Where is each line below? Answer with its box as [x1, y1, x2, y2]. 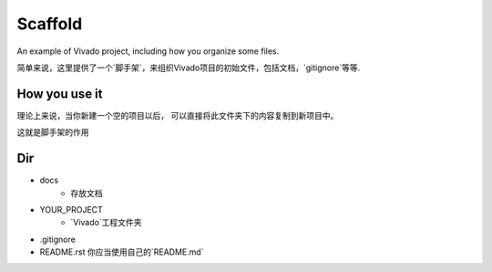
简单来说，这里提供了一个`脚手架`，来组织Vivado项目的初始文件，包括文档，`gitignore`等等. [16, 62, 361, 73]
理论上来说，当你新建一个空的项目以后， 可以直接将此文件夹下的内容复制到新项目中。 [16, 110, 339, 120]
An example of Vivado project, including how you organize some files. [16, 46, 280, 57]
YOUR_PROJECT [39, 204, 104, 214]
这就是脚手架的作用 [16, 127, 89, 138]
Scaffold [16, 14, 83, 34]
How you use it [16, 86, 103, 101]
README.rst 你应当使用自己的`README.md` [39, 246, 204, 257]
